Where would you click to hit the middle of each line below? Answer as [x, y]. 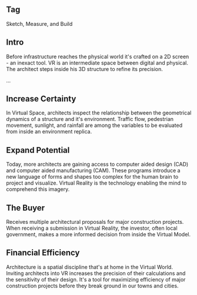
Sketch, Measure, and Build [39, 24]
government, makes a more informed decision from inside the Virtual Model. [98, 234]
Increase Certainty [41, 99]
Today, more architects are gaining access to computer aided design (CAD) [97, 165]
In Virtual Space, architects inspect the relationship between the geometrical [99, 113]
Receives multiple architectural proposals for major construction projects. [95, 222]
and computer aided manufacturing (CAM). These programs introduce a [93, 170]
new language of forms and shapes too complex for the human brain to [92, 177]
